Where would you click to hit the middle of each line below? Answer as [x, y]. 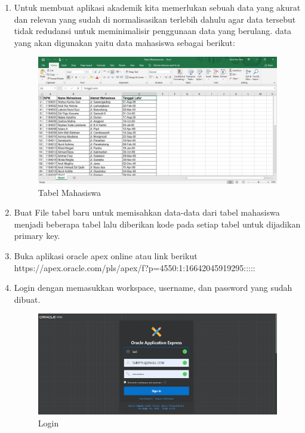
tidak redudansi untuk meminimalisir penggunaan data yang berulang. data [153, 31]
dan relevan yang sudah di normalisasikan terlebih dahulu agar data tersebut [155, 19]
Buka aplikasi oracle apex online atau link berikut [106, 255]
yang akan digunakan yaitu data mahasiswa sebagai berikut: [124, 42]
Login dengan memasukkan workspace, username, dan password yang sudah [153, 288]
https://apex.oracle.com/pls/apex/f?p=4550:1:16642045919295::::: [135, 267]
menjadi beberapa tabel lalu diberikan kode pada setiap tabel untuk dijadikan [157, 224]
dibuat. [27, 299]
